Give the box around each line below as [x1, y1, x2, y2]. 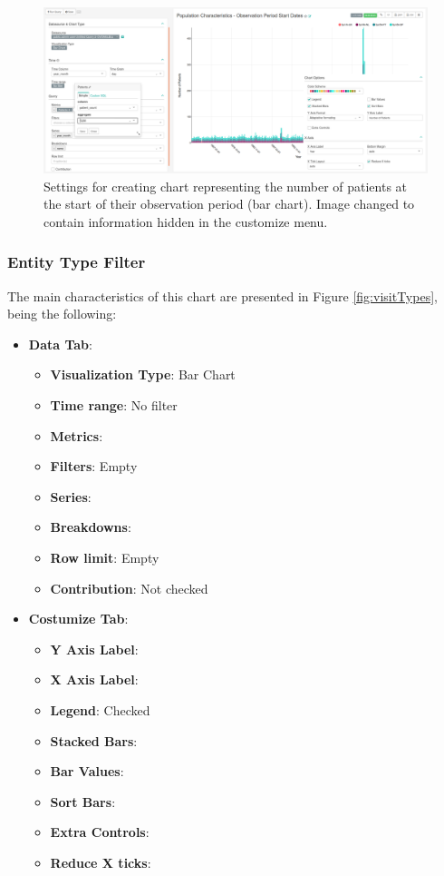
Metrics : [50, 426, 103, 445]
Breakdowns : [50, 517, 131, 536]
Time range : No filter [50, 395, 178, 414]
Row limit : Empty [50, 547, 159, 566]
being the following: [7, 304, 117, 323]
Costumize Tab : [28, 609, 129, 628]
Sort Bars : [50, 792, 116, 811]
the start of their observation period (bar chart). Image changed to [43, 194, 415, 213]
